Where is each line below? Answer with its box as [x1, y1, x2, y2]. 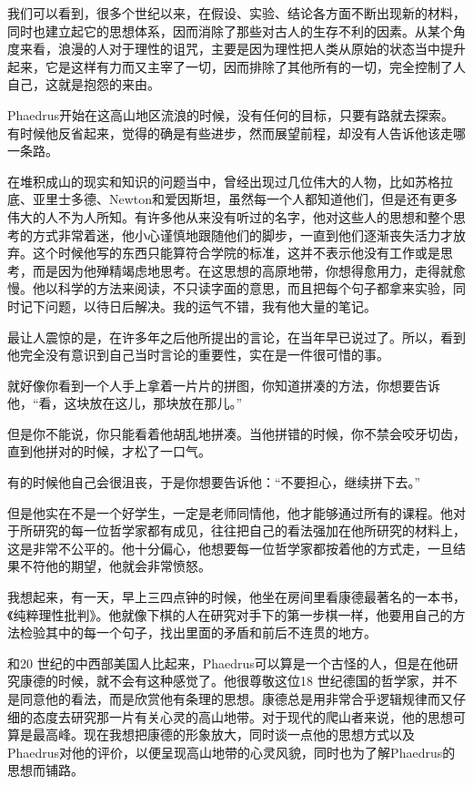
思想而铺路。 [7, 760, 84, 780]
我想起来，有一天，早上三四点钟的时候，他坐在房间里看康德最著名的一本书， [7, 587, 466, 607]
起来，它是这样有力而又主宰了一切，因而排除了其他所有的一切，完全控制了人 [7, 56, 466, 76]
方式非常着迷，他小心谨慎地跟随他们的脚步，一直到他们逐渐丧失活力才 [32, 225, 453, 244]
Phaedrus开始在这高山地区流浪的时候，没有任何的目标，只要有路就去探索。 [7, 105, 455, 124]
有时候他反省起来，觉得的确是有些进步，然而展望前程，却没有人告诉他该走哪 [7, 123, 466, 142]
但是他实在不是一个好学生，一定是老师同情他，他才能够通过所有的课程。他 [7, 503, 453, 522]
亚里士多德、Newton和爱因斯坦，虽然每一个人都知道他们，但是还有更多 [32, 189, 458, 209]
